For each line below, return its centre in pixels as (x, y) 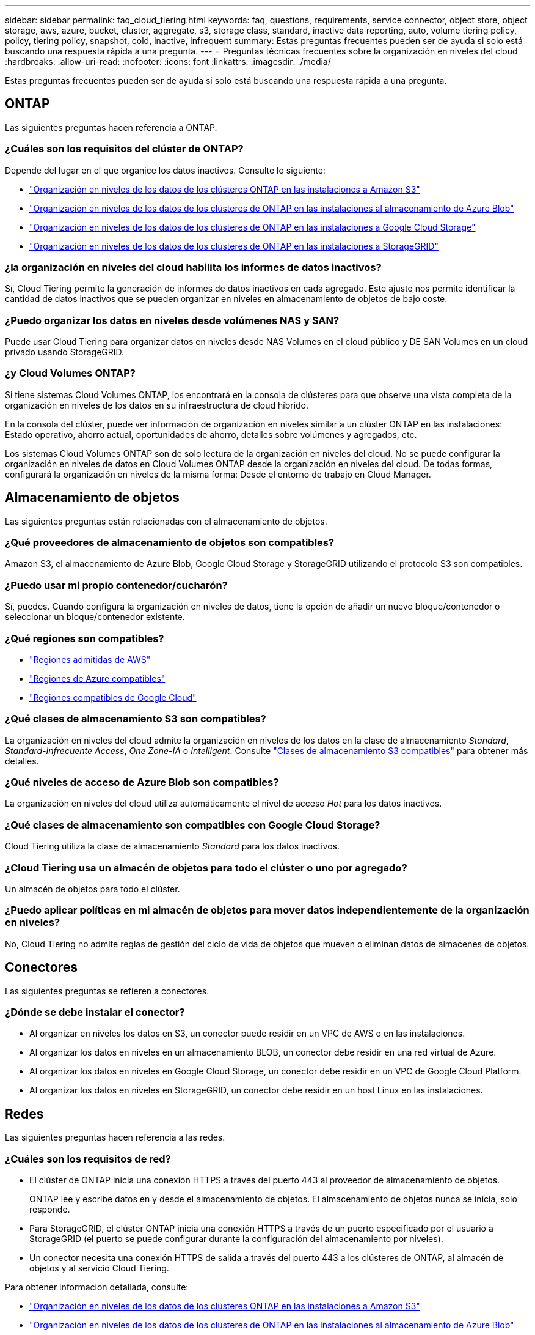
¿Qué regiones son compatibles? (85, 638)
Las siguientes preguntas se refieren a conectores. (107, 991)
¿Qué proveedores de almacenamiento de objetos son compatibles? (170, 543)
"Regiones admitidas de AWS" (90, 659)
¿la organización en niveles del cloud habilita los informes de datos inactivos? (193, 267)
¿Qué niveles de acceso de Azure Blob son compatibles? (142, 782)
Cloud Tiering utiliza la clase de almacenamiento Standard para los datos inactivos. (172, 846)
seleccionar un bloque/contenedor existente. (95, 617)
